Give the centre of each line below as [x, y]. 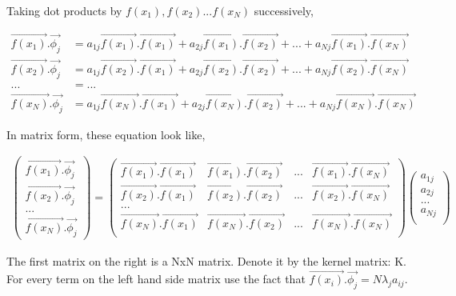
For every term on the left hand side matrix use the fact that [156, 279]
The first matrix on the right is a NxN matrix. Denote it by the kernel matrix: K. [206, 260]
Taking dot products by [64, 10]
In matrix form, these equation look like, [106, 134]
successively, [284, 10]
